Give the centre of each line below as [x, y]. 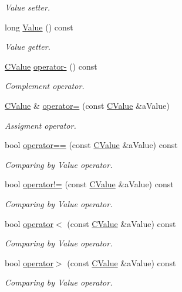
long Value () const [39, 27]
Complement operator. [45, 86]
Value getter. [28, 47]
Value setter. [28, 7]
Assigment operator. [41, 125]
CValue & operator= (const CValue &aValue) [87, 105]
